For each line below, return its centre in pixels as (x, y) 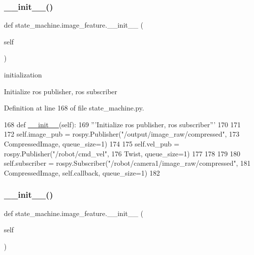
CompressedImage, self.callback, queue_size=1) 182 (82, 172)
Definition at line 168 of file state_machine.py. (74, 108)
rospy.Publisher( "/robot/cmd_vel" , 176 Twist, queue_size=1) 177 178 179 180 (122, 153)
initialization (23, 74)
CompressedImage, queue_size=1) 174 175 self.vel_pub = (92, 143)
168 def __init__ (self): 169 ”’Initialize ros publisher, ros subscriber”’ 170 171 (123, 124)
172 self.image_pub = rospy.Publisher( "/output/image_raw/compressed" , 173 (122, 134)
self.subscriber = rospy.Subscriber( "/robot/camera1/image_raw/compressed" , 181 (127, 163)
